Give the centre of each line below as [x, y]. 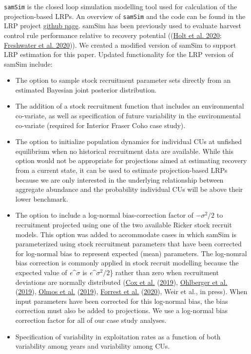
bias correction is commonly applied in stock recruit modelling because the [127, 263]
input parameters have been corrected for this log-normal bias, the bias [122, 301]
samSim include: [28, 64]
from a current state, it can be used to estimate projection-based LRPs [121, 170]
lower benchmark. [42, 198]
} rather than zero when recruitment [164, 272]
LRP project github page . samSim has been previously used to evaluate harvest [123, 26]
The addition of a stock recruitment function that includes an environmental [130, 106]
